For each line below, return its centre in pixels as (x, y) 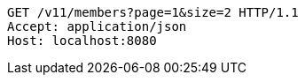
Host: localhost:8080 (82, 41)
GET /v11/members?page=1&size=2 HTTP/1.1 (153, 12)
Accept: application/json (97, 26)
